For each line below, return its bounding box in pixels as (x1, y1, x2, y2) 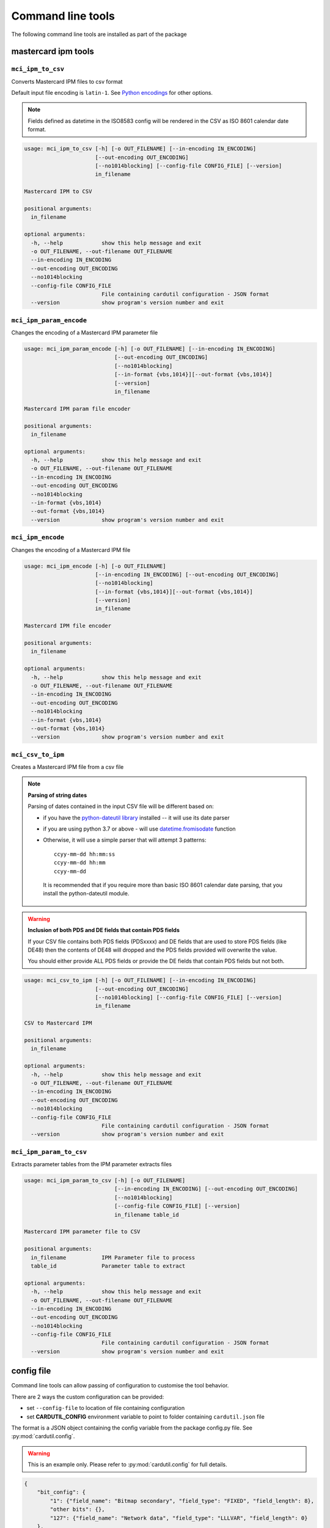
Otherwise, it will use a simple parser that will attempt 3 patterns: (43, 836, 207, 843)
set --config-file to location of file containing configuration (26, 1405, 185, 1412)
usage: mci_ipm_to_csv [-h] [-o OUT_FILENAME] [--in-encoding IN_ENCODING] (24, 145, 257, 152)
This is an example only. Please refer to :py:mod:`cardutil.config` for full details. (28, 1461, 227, 1468)
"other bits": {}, (50, 1506, 105, 1513)
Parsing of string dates (28, 792, 87, 799)
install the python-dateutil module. (43, 890, 130, 897)
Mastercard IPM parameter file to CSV (24, 1229, 141, 1235)
